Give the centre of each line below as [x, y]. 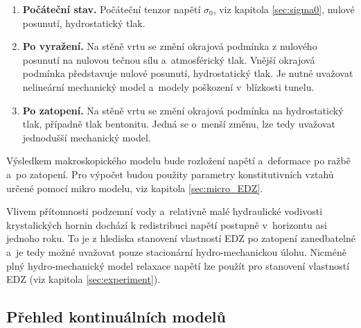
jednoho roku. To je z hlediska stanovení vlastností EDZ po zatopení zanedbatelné [181, 238]
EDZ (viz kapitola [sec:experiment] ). [83, 279]
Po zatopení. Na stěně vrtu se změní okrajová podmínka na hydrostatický [183, 110]
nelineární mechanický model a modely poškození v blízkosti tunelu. [168, 86]
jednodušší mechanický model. [87, 137]
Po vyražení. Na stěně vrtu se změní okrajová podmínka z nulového [170, 46]
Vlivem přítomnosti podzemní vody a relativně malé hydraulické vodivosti [165, 211]
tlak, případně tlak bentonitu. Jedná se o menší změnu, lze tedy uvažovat [179, 124]
